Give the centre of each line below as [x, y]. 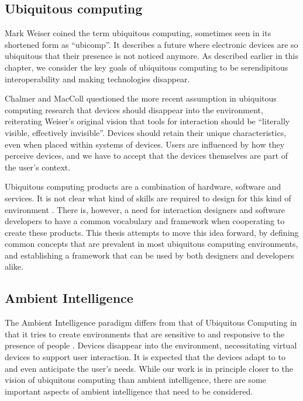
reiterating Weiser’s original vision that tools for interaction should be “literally [147, 121]
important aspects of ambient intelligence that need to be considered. [129, 391]
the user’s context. [38, 167]
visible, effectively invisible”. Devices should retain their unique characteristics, [146, 132]
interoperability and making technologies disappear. [97, 79]
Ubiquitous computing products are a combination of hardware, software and [143, 186]
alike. [14, 266]
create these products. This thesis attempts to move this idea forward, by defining [152, 232]
